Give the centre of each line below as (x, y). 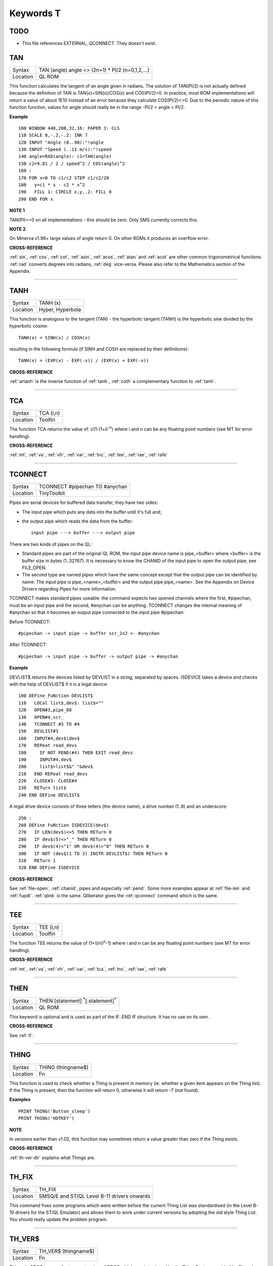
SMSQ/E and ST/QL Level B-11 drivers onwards (95, 1196)
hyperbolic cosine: (29, 326)
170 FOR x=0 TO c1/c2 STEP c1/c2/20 (64, 178)
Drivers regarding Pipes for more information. (69, 589)
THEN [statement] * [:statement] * (77, 1000)
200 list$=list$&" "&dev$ (56, 767)
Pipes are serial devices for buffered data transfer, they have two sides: (84, 503)
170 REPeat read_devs (48, 745)
